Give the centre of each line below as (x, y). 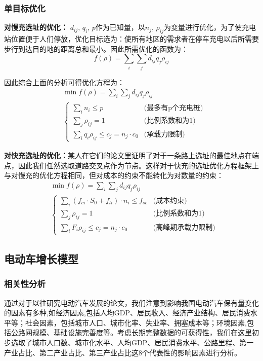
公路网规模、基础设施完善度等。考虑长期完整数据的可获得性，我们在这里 (131, 332)
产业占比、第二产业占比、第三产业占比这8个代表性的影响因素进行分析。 (123, 352)
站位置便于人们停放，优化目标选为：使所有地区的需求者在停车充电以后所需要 (131, 39)
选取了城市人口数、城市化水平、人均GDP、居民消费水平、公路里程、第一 (132, 342)
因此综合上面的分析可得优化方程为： (64, 82)
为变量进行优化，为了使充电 (210, 27)
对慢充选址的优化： (36, 27)
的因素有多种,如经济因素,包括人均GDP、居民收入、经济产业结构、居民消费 (127, 313)
